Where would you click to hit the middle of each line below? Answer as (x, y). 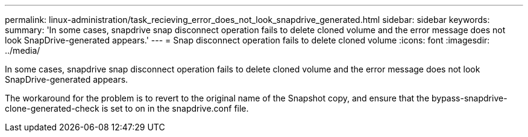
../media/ (23, 50)
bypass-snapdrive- (469, 98)
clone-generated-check (52, 108)
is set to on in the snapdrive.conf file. (175, 108)
